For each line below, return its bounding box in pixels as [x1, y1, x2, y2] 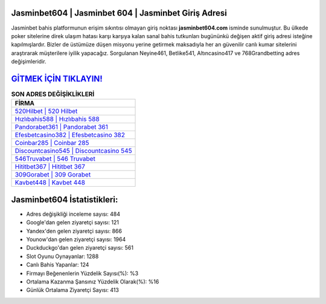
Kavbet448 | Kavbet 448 [14, 178, 86, 187]
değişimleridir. [11, 58, 46, 65]
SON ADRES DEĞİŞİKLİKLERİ [11, 90, 95, 99]
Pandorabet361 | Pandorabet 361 [14, 123, 109, 131]
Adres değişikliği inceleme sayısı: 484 [26, 210, 121, 218]
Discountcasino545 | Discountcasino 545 [14, 147, 132, 155]
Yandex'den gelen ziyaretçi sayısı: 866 [26, 227, 122, 234]
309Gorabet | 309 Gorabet [14, 170, 91, 179]
